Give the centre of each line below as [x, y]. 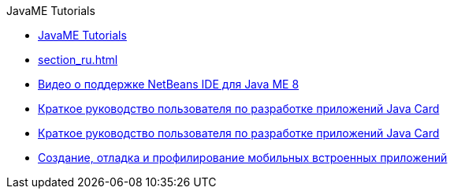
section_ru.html [78, 60]
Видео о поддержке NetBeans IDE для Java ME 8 [169, 84]
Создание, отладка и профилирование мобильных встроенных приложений [243, 157]
